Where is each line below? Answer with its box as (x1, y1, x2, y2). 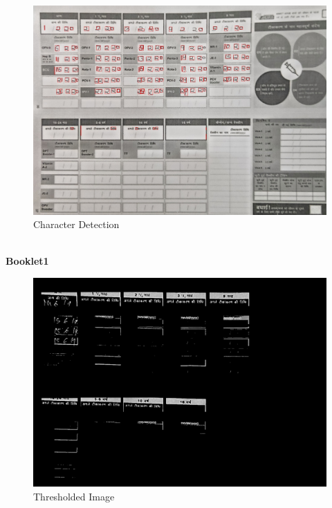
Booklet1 (6, 254, 49, 268)
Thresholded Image (33, 489, 115, 504)
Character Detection (33, 217, 120, 232)
